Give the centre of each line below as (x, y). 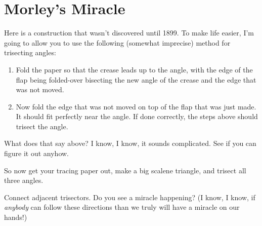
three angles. (24, 180)
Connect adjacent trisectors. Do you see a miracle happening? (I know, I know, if (130, 197)
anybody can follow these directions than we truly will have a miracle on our (122, 207)
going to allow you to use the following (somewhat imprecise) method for (117, 42)
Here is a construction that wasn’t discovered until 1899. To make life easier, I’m (129, 33)
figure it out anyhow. (37, 153)
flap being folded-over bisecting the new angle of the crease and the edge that (136, 79)
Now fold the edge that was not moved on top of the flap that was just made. (136, 106)
